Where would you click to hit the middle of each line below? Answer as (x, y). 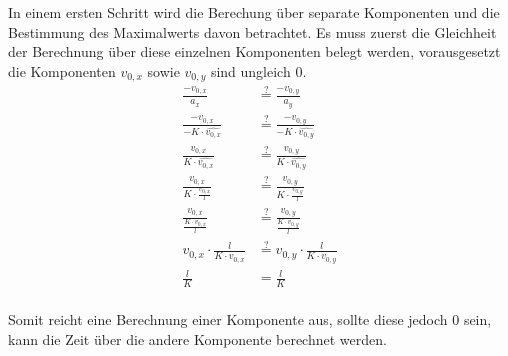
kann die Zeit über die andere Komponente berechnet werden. (197, 338)
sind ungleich (250, 70)
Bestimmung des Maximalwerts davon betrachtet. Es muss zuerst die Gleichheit (252, 31)
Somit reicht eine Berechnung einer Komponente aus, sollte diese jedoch (228, 319)
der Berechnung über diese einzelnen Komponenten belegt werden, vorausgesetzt (254, 51)
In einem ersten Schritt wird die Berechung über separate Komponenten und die (254, 12)
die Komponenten (62, 70)
